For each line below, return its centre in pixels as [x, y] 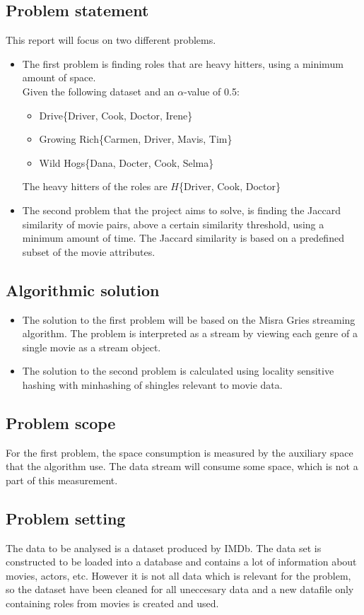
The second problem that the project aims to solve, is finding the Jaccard [181, 210]
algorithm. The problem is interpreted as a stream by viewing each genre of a [190, 333]
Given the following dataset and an [98, 91]
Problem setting [66, 518]
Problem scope [61, 422]
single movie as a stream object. [92, 347]
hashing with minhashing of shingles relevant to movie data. [152, 384]
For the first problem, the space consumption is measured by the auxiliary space [180, 452]
